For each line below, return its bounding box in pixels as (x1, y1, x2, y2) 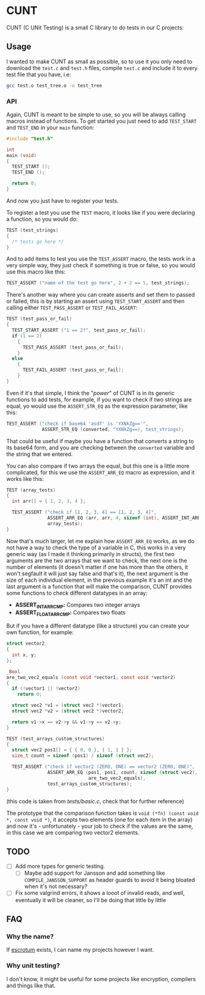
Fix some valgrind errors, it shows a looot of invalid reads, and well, (15, 889, 185, 897)
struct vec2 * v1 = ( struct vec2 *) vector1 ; (12, 703, 124, 709)
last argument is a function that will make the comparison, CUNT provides (6, 582, 192, 590)
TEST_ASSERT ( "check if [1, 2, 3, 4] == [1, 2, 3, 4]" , (12, 509, 157, 516)
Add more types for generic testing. (15, 863, 106, 870)
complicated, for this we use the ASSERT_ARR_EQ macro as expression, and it (6, 468, 195, 476)
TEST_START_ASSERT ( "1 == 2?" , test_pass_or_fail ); (12, 327, 146, 333)
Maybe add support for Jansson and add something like (24, 869, 165, 877)
